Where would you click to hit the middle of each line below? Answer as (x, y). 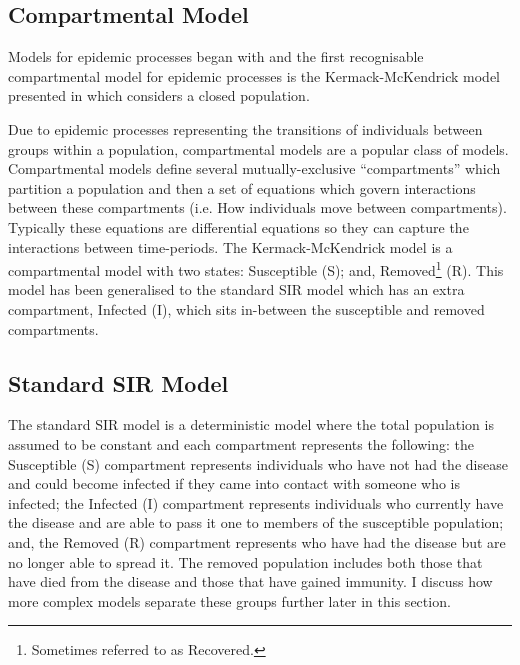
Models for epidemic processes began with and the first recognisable (216, 56)
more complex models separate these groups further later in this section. (229, 600)
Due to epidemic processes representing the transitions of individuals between (245, 128)
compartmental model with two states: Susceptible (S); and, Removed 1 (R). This (256, 268)
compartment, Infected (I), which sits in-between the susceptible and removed (246, 308)
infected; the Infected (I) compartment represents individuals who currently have (256, 502)
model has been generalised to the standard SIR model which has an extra (236, 289)
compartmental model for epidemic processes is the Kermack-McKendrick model (254, 75)
